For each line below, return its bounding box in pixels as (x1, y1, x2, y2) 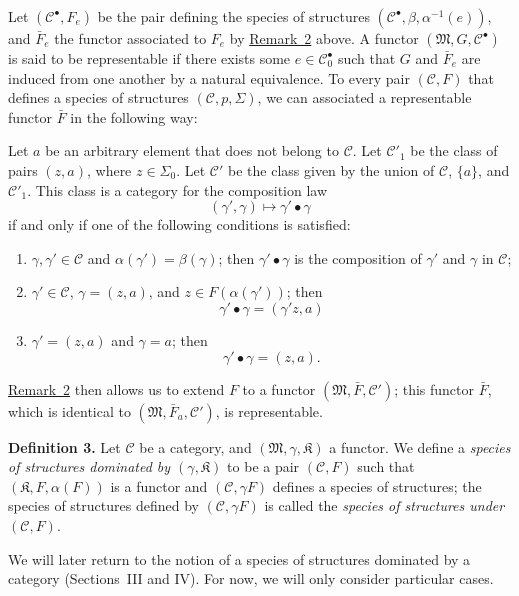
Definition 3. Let (8, 436, 121, 457)
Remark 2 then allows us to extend (8, 378, 225, 399)
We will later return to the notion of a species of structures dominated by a (8, 548, 471, 569)
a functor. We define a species (329, 436, 511, 457)
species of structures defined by (8, 495, 199, 516)
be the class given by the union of (228, 159, 435, 180)
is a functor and (110, 475, 208, 496)
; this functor (394, 378, 475, 399)
